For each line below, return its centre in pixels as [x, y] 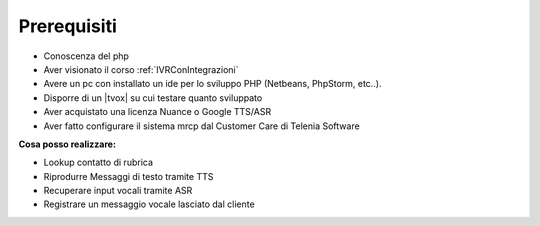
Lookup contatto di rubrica [98, 162]
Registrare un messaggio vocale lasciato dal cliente [149, 204]
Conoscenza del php [86, 56]
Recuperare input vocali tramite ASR [118, 191]
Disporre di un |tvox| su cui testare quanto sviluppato [153, 97]
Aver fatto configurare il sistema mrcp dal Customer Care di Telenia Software [201, 126]
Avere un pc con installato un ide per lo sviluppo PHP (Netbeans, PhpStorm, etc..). [212, 84]
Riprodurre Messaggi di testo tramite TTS [128, 176]
